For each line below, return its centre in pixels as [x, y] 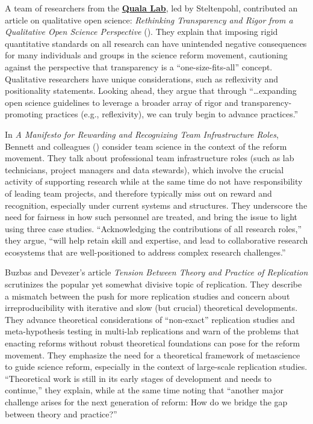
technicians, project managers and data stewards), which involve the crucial [144, 169]
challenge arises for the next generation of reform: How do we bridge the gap [146, 402]
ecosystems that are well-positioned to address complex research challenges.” [145, 252]
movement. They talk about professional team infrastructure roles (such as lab [150, 158]
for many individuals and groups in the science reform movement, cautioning [146, 55]
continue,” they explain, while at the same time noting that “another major [144, 390]
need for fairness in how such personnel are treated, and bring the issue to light [151, 217]
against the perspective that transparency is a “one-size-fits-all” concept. [139, 66]
